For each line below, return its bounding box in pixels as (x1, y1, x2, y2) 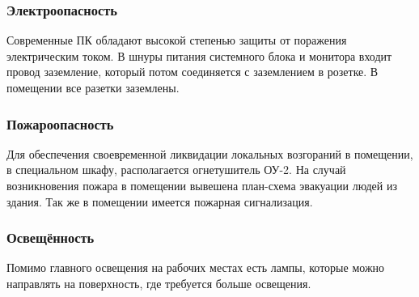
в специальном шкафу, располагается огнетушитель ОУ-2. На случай (6, 161, 346, 178)
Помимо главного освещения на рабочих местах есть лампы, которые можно (6, 259, 385, 276)
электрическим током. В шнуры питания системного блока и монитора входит (6, 47, 392, 64)
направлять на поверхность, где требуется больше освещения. (6, 275, 311, 291)
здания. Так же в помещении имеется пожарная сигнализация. (6, 193, 313, 210)
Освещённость (6, 227, 95, 248)
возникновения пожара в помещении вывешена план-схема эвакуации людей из (6, 177, 397, 193)
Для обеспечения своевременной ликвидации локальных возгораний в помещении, (6, 145, 413, 162)
